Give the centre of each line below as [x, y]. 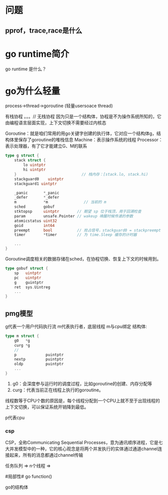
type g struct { [22, 156]
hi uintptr [35, 170]
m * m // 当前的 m [60, 202]
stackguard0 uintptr [39, 179]
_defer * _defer [37, 197]
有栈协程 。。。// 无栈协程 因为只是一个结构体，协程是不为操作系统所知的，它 [83, 117]
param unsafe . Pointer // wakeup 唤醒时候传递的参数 [74, 216]
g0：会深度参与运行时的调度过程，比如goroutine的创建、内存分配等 [82, 383]
